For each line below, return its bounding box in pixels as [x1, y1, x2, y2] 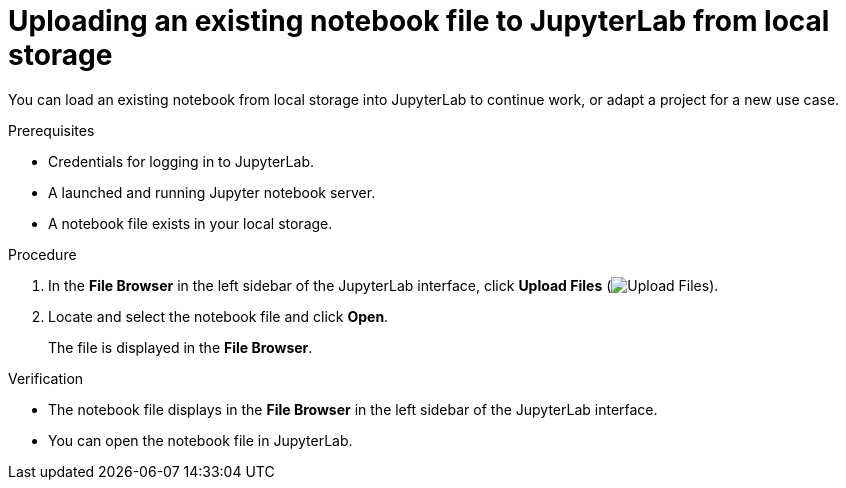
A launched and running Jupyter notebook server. [48, 183, 376, 201]
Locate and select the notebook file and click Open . [48, 307, 389, 325]
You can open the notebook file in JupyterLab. [48, 431, 353, 449]
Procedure [8, 245, 77, 263]
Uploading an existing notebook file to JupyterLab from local [8, 4, 830, 38]
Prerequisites [8, 121, 95, 139]
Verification [8, 369, 84, 387]
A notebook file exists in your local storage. [48, 214, 333, 232]
